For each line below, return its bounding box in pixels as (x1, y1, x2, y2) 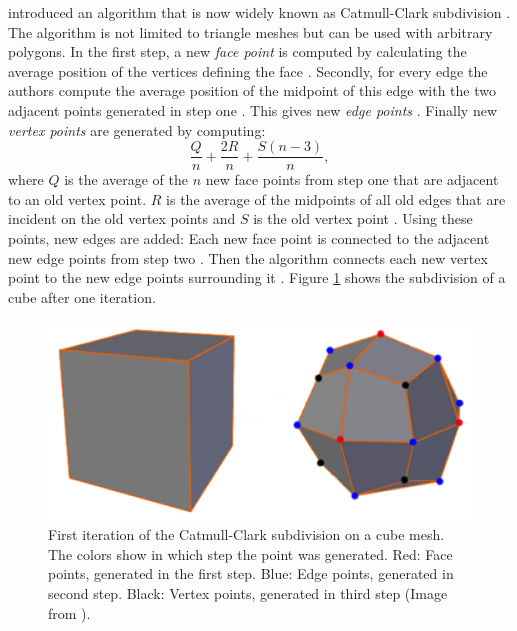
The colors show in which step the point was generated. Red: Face (48, 543, 453, 564)
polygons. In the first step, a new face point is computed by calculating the (8, 41, 467, 62)
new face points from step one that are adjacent (205, 169, 499, 190)
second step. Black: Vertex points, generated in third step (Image (48, 582, 448, 603)
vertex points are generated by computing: (8, 119, 266, 140)
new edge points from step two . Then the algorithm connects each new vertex (8, 247, 488, 268)
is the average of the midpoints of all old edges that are (166, 188, 506, 209)
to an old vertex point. (8, 188, 147, 209)
